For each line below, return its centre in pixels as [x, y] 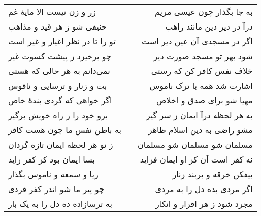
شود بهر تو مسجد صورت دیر [203, 56]
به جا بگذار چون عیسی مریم [204, 11]
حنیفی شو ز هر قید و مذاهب [57, 26]
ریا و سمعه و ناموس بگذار [53, 174]
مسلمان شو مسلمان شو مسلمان [195, 144]
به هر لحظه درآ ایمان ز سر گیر [199, 115]
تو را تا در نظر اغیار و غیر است [62, 41]
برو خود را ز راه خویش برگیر [58, 115]
